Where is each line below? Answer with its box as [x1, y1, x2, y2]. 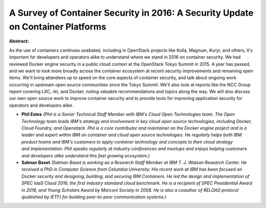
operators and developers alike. [9, 102, 73, 108]
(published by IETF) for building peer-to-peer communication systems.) [21, 194, 167, 200]
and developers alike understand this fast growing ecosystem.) [21, 152, 150, 158]
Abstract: [9, 38, 29, 44]
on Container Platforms [9, 21, 106, 32]
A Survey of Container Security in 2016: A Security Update [9, 7, 254, 18]
